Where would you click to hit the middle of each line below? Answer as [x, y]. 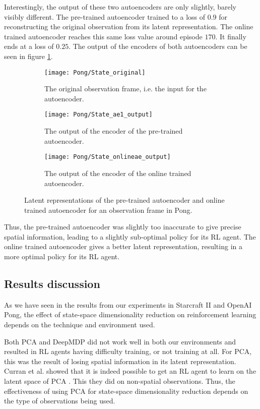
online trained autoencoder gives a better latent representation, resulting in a [123, 246]
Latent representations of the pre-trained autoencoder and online [124, 200]
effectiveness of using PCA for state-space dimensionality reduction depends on [126, 391]
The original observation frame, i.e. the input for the [125, 89]
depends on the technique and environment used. [80, 325]
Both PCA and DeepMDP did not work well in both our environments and [120, 341]
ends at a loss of [29, 46]
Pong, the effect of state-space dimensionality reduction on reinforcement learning [130, 314]
